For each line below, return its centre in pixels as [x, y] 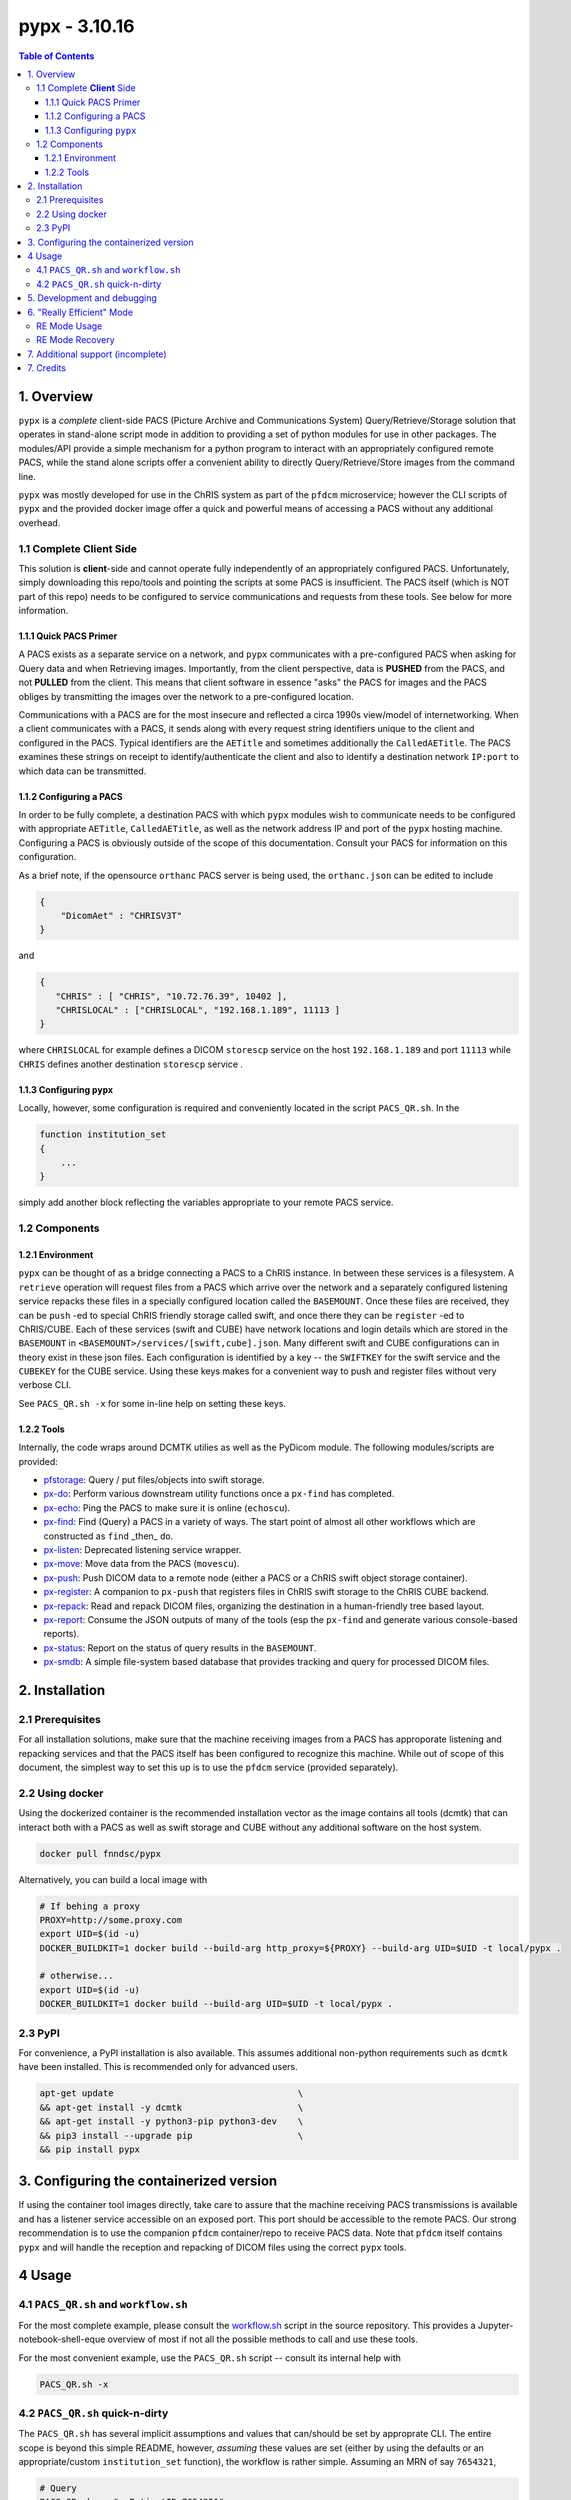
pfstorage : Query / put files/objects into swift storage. [154, 1480]
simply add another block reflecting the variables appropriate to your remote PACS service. [206, 1202]
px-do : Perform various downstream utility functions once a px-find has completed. [219, 1494]
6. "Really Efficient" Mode [80, 312]
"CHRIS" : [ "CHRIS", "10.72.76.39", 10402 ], [171, 996]
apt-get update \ [171, 2093]
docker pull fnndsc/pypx [100, 1853]
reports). [61, 1634]
